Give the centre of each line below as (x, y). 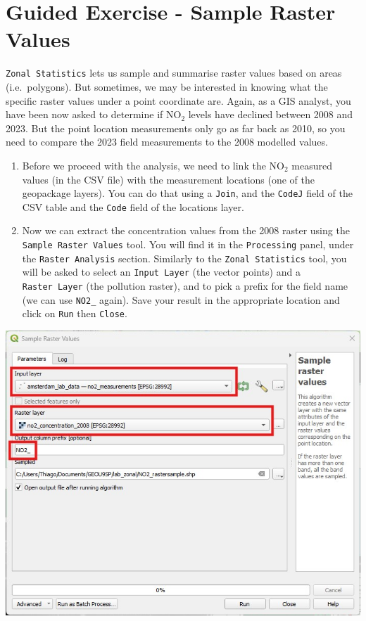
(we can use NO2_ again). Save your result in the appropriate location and (181, 299)
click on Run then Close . (75, 313)
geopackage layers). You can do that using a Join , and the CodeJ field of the (187, 193)
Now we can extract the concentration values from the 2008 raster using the (186, 230)
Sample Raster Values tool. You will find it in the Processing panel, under (188, 244)
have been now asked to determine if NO (94, 114)
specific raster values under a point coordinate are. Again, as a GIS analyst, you (178, 100)
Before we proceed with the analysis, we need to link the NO (153, 165)
